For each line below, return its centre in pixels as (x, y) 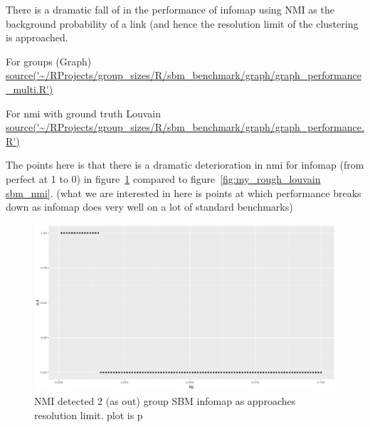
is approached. (37, 37)
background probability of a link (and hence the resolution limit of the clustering (182, 23)
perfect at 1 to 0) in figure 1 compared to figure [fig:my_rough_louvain (163, 178)
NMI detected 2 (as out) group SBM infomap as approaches (165, 401)
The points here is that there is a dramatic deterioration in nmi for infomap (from (185, 165)
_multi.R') (30, 89)
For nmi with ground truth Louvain (83, 113)
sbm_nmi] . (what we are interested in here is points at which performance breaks (184, 193)
